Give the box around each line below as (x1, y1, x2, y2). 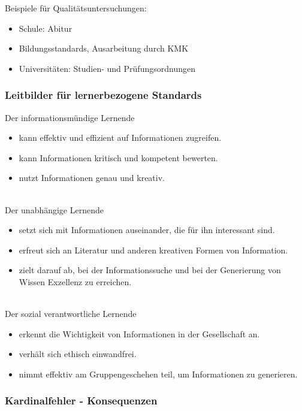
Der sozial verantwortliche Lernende (5, 307, 137, 320)
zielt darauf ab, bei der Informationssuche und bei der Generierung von (19, 264, 281, 276)
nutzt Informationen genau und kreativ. (19, 171, 165, 184)
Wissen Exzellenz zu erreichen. (19, 275, 132, 288)
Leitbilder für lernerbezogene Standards (5, 87, 202, 102)
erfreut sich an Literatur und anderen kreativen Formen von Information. (19, 243, 288, 256)
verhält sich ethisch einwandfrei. (19, 347, 137, 360)
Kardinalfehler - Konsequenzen (5, 393, 158, 408)
